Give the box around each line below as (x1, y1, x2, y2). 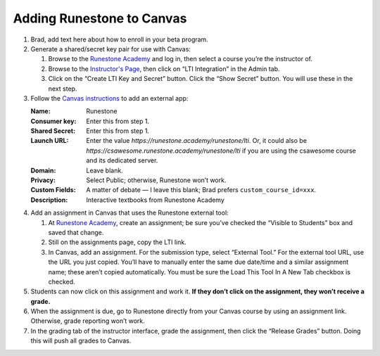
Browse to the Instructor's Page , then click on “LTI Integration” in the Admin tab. (48, 64, 281, 73)
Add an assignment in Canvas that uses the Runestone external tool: (30, 208, 229, 217)
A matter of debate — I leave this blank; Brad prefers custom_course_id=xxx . (86, 186, 317, 194)
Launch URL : (30, 136, 69, 145)
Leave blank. (86, 166, 123, 174)
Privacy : (30, 176, 56, 184)
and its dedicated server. (86, 156, 158, 165)
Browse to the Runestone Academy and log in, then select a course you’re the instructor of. (48, 55, 313, 63)
